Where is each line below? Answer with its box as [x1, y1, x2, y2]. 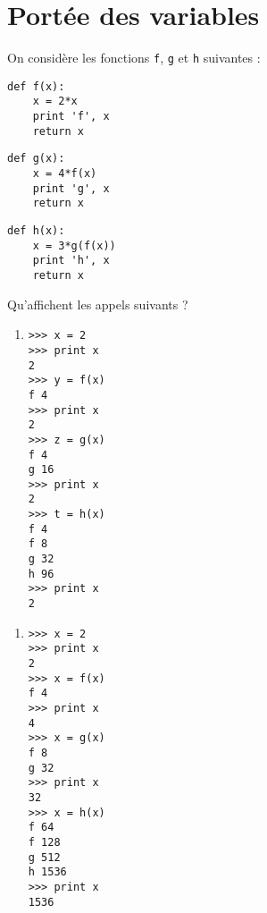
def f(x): [7, 80, 65, 93]
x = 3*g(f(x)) [32, 239, 116, 252]
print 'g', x [32, 182, 110, 195]
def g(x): [7, 152, 65, 165]
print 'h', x [32, 254, 110, 267]
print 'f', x [32, 110, 110, 123]
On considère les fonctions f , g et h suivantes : [7, 48, 261, 67]
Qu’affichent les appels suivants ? [7, 294, 188, 313]
